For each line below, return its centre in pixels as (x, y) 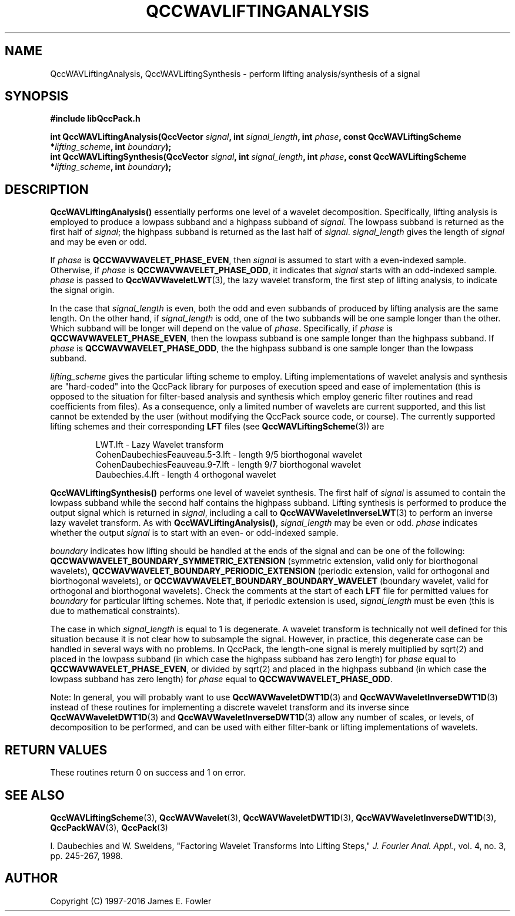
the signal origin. (82, 290)
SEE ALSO (35, 795)
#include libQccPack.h (95, 119)
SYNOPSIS (37, 96)
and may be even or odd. (98, 242)
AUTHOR (31, 878)
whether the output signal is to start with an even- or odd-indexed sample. (194, 533)
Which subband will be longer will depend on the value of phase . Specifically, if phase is (221, 328)
